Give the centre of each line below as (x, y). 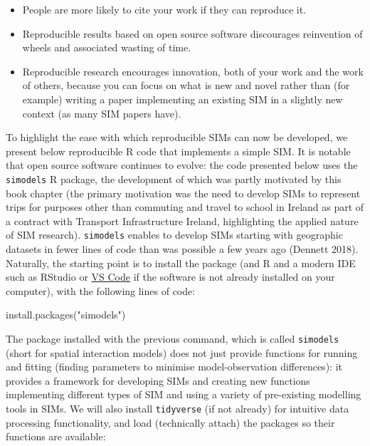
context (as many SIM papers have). (102, 113)
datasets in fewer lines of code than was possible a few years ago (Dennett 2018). (182, 249)
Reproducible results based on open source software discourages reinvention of (192, 33)
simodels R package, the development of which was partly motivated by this (174, 178)
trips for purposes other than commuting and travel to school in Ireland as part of (185, 207)
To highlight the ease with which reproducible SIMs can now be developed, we (177, 137)
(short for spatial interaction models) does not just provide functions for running (182, 352)
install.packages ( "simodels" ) (66, 315)
